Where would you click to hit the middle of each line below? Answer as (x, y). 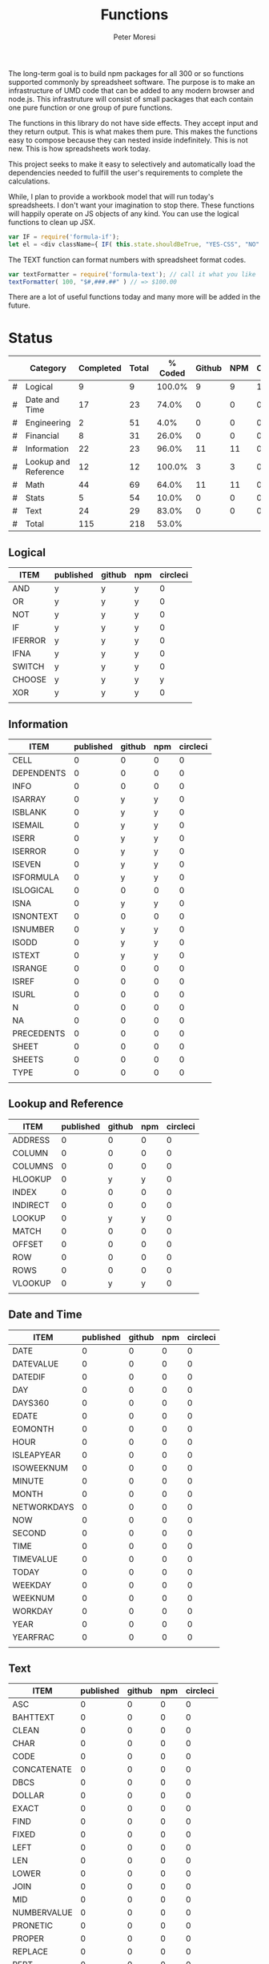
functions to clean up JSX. (52, 222)
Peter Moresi (134, 37)
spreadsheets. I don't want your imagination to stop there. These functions (131, 205)
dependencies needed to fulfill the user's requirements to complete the (126, 172)
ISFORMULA (36, 877)
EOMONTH (33, 1429)
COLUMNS (33, 1165)
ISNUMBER (33, 929)
